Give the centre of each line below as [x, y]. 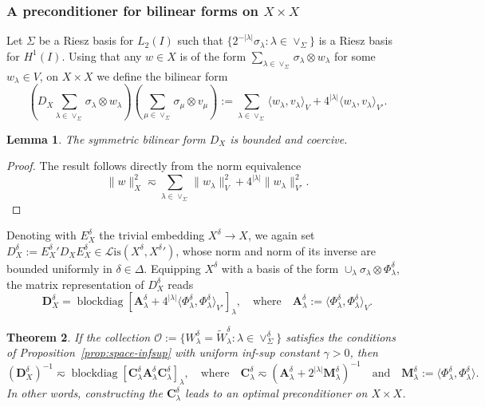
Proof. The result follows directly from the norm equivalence [154, 166]
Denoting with [41, 235]
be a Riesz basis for [86, 40]
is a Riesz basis [355, 40]
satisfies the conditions [341, 336]
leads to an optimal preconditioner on [276, 393]
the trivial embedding [152, 235]
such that [200, 40]
